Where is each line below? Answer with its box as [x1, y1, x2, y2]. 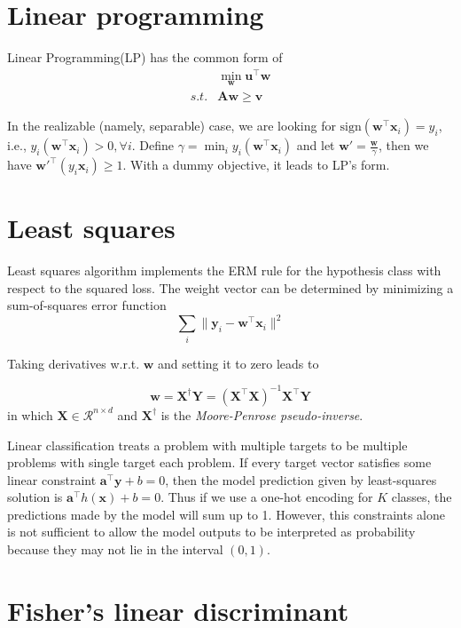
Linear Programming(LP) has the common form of [7, 48, 283, 67]
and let [296, 136, 335, 155]
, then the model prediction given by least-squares [165, 470, 437, 489]
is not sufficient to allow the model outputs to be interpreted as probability [7, 522, 416, 541]
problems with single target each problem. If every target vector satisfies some [7, 453, 432, 472]
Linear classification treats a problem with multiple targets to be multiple [7, 435, 408, 454]
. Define [131, 136, 174, 155]
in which [7, 405, 53, 424]
